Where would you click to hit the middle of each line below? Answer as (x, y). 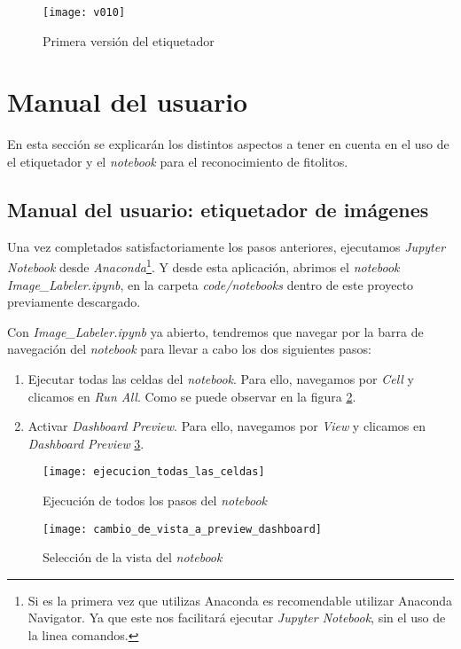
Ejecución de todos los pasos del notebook (155, 500)
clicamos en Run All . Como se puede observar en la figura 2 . (192, 396)
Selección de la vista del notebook (133, 557)
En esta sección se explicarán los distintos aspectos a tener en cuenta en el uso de (228, 144)
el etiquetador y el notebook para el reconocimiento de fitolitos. (178, 161)
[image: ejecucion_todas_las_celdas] (154, 472)
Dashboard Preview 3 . (86, 443)
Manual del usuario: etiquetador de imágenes (218, 209)
